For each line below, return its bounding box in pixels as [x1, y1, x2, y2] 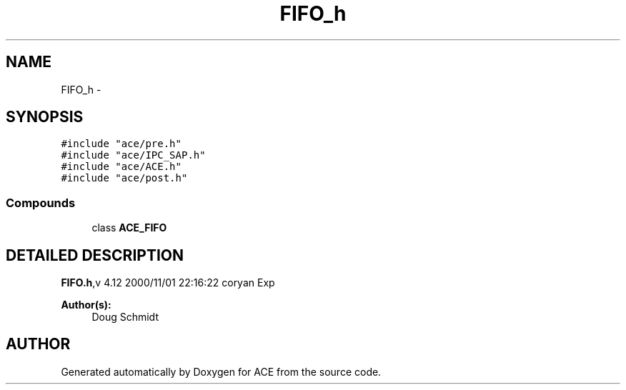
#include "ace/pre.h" [61, 138, 182, 150]
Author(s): [61, 299, 111, 311]
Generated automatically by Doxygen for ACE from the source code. [61, 365, 382, 378]
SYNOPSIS [6, 108, 84, 126]
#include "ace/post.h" [61, 172, 188, 184]
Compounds [6, 195, 76, 210]
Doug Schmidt [91, 311, 159, 324]
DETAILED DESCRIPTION [6, 246, 184, 264]
